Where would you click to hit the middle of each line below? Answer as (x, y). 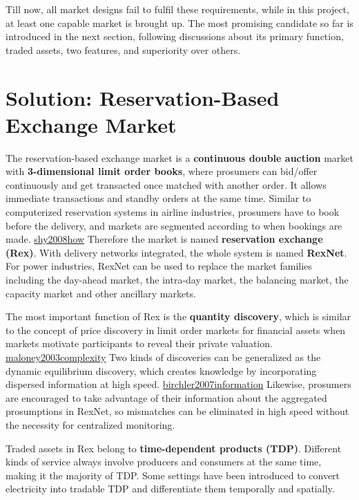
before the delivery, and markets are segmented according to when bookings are (174, 225)
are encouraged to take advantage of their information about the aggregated (166, 397)
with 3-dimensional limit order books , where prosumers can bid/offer (162, 171)
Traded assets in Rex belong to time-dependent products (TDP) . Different (174, 448)
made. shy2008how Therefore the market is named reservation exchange (164, 239)
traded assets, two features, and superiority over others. (123, 49)
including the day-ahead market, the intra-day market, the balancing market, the (177, 280)
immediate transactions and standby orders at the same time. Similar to (158, 198)
